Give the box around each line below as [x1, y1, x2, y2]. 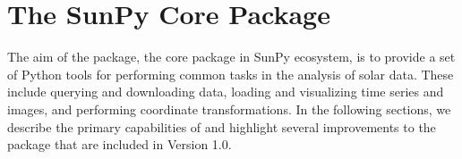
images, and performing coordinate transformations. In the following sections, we [7, 99, 451, 118]
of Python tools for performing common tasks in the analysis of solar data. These [7, 64, 454, 83]
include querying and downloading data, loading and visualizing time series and [7, 82, 444, 101]
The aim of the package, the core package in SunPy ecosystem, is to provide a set [7, 47, 456, 66]
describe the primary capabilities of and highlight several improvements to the [7, 117, 436, 136]
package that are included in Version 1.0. [7, 135, 232, 154]
